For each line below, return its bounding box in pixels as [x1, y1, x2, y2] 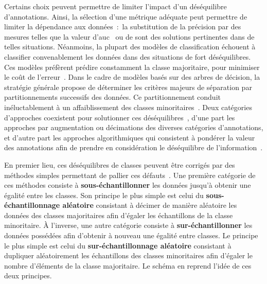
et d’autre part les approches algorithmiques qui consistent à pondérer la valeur [4, 132, 255, 143]
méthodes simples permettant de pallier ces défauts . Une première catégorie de [4, 169, 256, 180]
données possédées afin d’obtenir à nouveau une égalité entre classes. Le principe [4, 230, 258, 241]
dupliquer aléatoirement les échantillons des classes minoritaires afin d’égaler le [4, 250, 253, 261]
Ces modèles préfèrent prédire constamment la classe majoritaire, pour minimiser [4, 61, 260, 72]
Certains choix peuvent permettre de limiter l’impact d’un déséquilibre [4, 1, 227, 11]
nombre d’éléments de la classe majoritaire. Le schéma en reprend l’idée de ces [4, 260, 252, 271]
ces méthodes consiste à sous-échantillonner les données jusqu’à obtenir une [4, 180, 251, 190]
